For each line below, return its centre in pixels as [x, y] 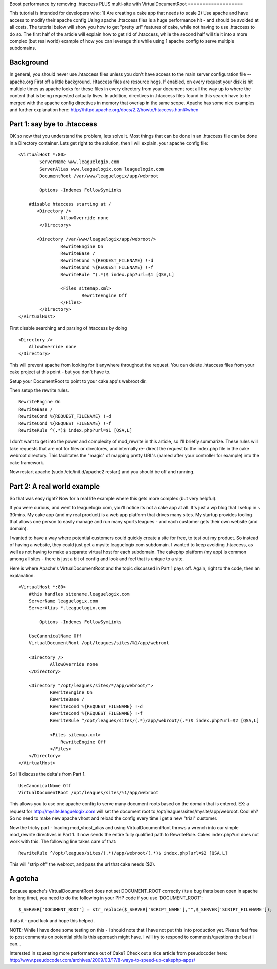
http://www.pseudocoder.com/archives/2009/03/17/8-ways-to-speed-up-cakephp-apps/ [102, 960]
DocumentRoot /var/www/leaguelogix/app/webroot [99, 176]
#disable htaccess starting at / [70, 204]
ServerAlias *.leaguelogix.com [67, 608]
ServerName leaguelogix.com [63, 601]
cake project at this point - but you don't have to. [60, 372]
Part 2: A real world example [55, 486]
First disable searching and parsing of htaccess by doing [68, 328]
